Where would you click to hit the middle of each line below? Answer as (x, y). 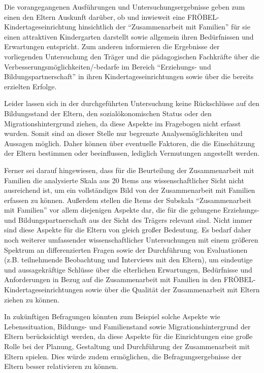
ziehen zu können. (32, 299)
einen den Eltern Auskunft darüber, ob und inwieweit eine (95, 16)
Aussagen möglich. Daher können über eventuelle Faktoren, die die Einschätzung (130, 143)
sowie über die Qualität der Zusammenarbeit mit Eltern (173, 290)
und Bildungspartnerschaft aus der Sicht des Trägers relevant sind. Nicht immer (128, 219)
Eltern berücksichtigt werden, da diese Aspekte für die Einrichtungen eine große (128, 336)
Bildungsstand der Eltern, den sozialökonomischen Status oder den (108, 113)
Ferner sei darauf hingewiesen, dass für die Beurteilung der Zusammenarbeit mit (129, 170)
